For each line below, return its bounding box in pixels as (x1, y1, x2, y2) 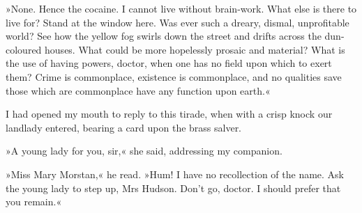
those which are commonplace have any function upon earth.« (6, 83, 271, 97)
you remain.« (6, 194, 62, 209)
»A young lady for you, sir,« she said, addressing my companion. (6, 143, 282, 158)
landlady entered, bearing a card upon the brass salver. (6, 120, 242, 134)
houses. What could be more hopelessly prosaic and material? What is (45, 42, 345, 56)
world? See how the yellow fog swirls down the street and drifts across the (6, 29, 322, 43)
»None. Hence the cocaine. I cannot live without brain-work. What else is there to (6, 1, 357, 15)
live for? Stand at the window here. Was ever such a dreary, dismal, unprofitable (6, 15, 349, 29)
